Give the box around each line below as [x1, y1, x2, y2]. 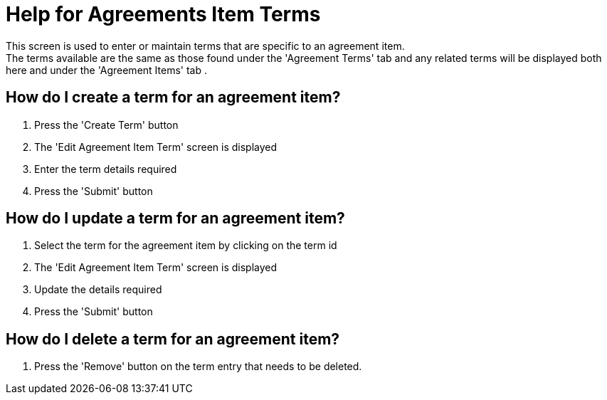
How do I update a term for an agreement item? [6, 209, 345, 228]
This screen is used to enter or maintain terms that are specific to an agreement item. [6, 39, 405, 52]
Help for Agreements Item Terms [6, 2, 321, 26]
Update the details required [34, 283, 162, 296]
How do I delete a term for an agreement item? [6, 330, 340, 348]
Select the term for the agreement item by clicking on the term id [34, 239, 337, 252]
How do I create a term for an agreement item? [6, 88, 341, 107]
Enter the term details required [34, 162, 177, 175]
